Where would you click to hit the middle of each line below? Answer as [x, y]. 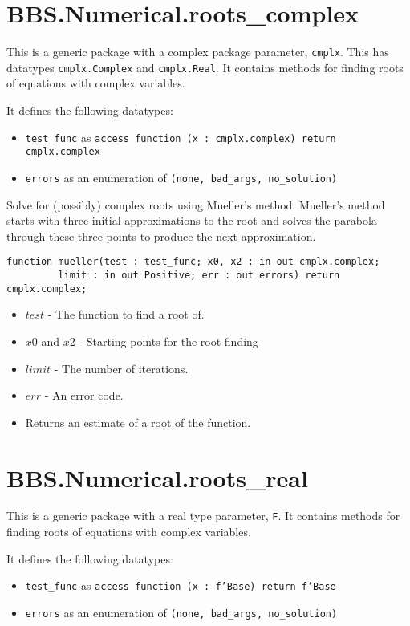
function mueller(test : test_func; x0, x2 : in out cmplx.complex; [193, 262]
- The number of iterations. [121, 368]
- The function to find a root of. [126, 314]
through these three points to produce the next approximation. [161, 236]
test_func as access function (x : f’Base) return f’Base [181, 585]
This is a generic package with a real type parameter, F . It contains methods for [203, 516]
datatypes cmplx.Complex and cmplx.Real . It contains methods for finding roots [205, 67]
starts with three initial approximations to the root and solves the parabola [192, 220]
